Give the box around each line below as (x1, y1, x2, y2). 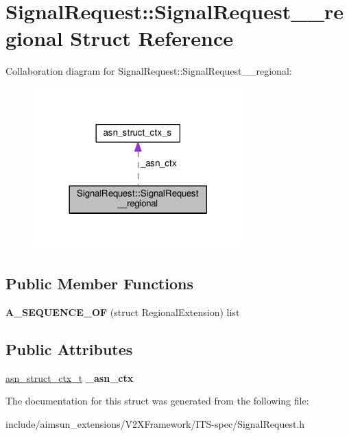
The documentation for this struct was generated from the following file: (5, 393, 309, 408)
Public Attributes (5, 338, 133, 359)
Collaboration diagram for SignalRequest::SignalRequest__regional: (5, 64, 292, 78)
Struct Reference (70, 24, 233, 52)
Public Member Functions (5, 272, 193, 293)
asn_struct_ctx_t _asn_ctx (5, 370, 134, 385)
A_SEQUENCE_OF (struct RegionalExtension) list (5, 304, 240, 319)
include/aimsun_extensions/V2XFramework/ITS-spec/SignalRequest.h (5, 416, 305, 431)
